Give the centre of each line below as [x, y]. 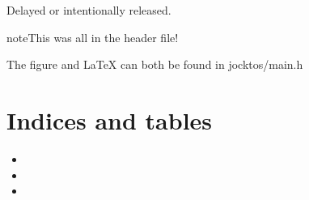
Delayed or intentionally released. [89, 10]
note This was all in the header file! [93, 37]
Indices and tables [110, 119]
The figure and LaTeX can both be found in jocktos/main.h [155, 64]
